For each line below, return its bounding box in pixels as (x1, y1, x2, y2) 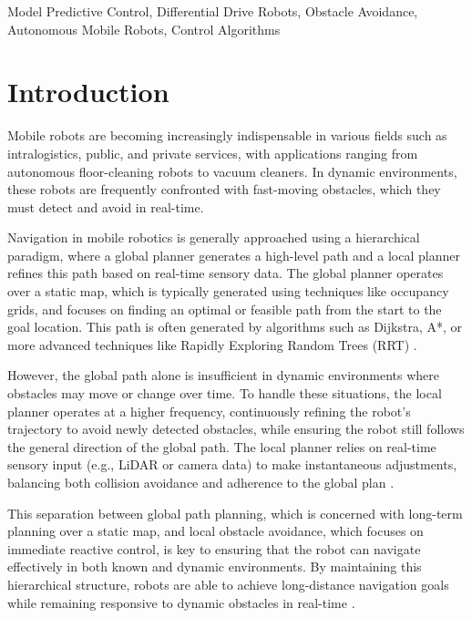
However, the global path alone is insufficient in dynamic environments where (7, 366, 439, 385)
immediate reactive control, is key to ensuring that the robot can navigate (7, 539, 421, 558)
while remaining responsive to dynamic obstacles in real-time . (7, 592, 355, 612)
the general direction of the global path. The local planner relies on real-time (7, 437, 436, 456)
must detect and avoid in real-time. (7, 197, 204, 216)
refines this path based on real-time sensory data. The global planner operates (7, 263, 444, 283)
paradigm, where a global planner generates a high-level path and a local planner (7, 245, 460, 264)
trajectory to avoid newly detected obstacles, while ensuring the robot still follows (7, 419, 465, 438)
